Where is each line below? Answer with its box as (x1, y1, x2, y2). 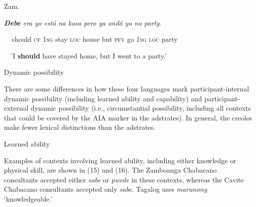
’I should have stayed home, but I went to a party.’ (10, 50, 167, 60)
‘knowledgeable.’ (4, 193, 52, 204)
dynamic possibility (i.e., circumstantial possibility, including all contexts (31, 103, 251, 113)
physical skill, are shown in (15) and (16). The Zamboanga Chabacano (4, 165, 217, 175)
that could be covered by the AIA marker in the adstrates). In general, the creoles (4, 112, 252, 122)
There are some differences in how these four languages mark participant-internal (4, 83, 249, 93)
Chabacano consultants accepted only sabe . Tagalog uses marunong (4, 184, 207, 194)
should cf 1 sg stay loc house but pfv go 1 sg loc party (12, 34, 178, 44)
